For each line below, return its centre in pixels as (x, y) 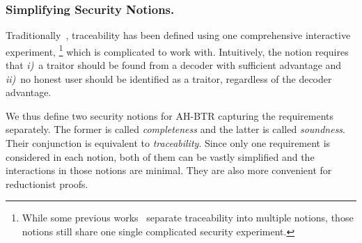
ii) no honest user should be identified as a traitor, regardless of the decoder (169, 78)
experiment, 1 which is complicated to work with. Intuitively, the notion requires (177, 50)
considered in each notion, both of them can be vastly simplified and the (160, 156)
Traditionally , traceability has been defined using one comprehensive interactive (178, 35)
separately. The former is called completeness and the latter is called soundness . (175, 129)
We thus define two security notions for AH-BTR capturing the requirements (170, 115)
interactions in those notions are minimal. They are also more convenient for (169, 170)
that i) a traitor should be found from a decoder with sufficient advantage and (174, 65)
